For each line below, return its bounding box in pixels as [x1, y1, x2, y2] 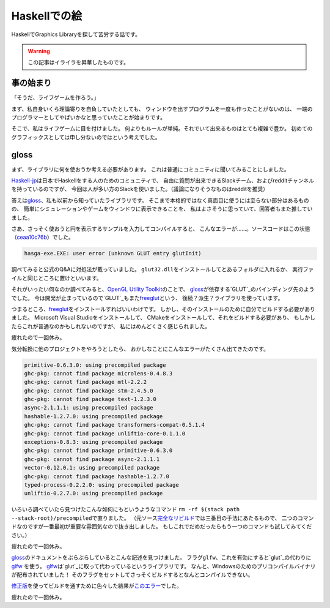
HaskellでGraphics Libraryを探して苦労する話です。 [11, 31, 141, 38]
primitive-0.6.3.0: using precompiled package [24, 361, 166, 369]
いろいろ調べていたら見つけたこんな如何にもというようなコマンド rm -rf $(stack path [11, 506, 240, 513]
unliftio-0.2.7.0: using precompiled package [24, 490, 163, 497]
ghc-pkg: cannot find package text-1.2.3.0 [24, 396, 157, 403]
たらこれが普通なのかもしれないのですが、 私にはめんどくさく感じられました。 [11, 322, 211, 330]
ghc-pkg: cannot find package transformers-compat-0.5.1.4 [24, 421, 205, 429]
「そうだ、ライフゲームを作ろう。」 [11, 94, 100, 101]
